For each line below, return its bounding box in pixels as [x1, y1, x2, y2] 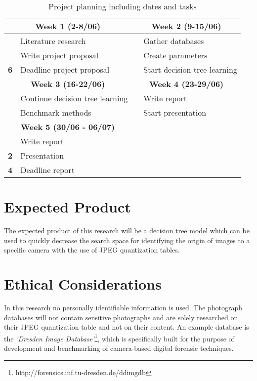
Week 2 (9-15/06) [151, 20, 221, 32]
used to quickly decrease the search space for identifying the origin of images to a [4, 235, 250, 245]
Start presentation [143, 107, 207, 118]
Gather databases [143, 35, 204, 46]
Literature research [20, 35, 86, 46]
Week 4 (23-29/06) [149, 78, 224, 89]
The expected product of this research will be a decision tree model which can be [4, 225, 250, 236]
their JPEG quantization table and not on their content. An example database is [4, 322, 249, 332]
